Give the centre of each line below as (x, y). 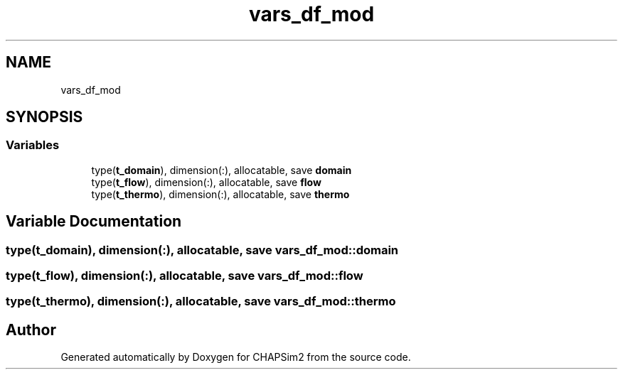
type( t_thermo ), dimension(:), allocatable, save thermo (220, 194)
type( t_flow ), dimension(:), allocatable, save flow (206, 182)
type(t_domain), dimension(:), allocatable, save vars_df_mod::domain (202, 250)
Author (31, 330)
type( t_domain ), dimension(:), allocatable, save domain (222, 170)
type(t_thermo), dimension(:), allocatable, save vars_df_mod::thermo (201, 301)
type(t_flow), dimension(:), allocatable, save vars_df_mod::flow (185, 276)
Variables (33, 145)
